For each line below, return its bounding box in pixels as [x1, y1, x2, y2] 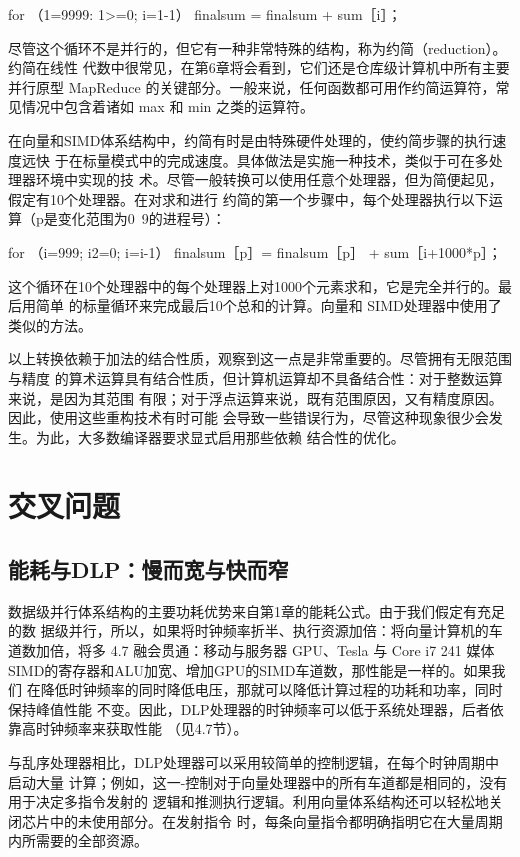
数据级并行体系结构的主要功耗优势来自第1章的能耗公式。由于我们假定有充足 [8, 600, 505, 621]
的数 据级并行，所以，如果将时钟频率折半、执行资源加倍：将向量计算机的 [8, 620, 489, 641]
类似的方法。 [8, 314, 92, 335]
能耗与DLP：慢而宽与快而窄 [8, 554, 289, 585]
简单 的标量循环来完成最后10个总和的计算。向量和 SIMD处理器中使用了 [35, 295, 502, 316]
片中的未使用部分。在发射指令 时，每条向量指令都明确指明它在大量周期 [35, 810, 503, 831]
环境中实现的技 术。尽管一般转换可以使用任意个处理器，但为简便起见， [35, 169, 503, 190]
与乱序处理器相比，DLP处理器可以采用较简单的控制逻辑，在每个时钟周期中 [8, 752, 499, 773]
